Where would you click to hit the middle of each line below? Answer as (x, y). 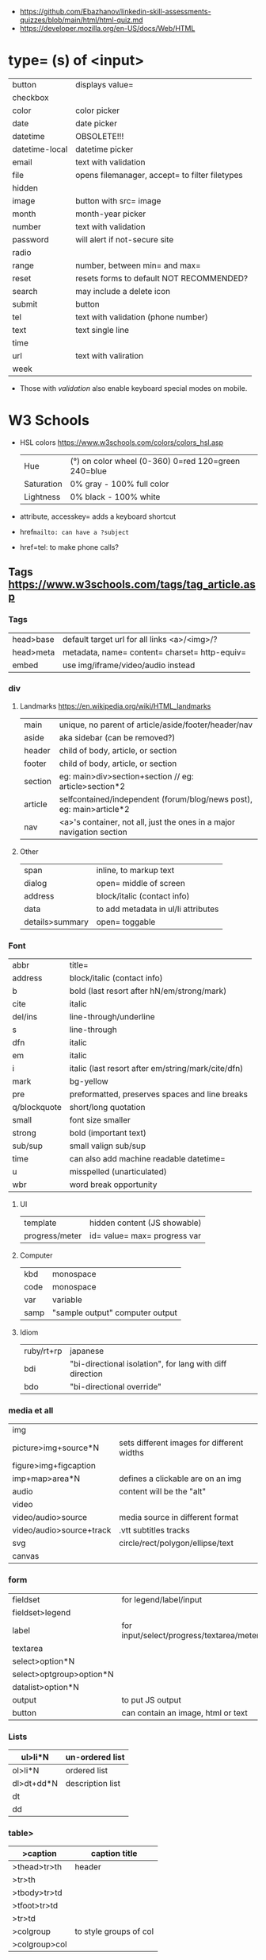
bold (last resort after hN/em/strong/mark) (148, 991)
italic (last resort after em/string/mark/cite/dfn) (156, 1069)
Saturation (43, 484)
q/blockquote (37, 1108)
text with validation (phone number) (141, 317)
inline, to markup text (135, 870)
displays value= (104, 84)
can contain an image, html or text (184, 1713)
